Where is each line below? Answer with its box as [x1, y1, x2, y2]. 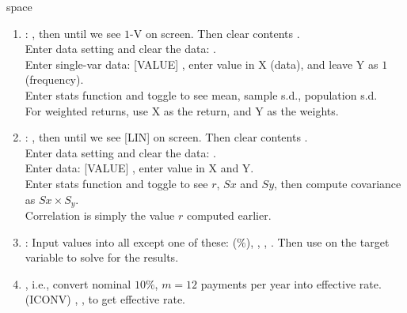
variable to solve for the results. [25, 249, 179, 266]
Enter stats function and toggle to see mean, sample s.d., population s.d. [25, 86, 378, 103]
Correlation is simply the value [25, 206, 175, 223]
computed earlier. [186, 206, 272, 223]
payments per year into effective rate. [200, 275, 382, 292]
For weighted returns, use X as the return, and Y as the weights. [25, 102, 339, 119]
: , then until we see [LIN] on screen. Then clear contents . [25, 129, 308, 145]
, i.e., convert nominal [25, 275, 131, 292]
